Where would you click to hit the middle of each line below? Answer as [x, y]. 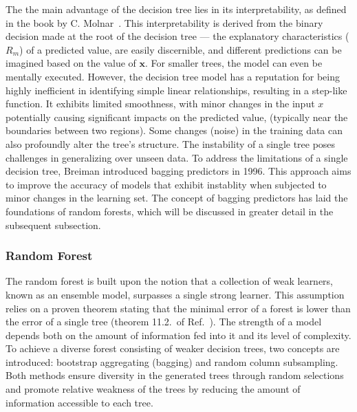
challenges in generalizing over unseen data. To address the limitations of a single [177, 157]
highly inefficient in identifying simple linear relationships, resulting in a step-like [176, 90]
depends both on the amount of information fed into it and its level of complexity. [178, 335]
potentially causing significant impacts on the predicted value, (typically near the [177, 117]
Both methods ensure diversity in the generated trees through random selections [175, 375]
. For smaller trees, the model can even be [234, 63]
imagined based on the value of [71, 63]
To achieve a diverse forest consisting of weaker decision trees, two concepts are [173, 348]
